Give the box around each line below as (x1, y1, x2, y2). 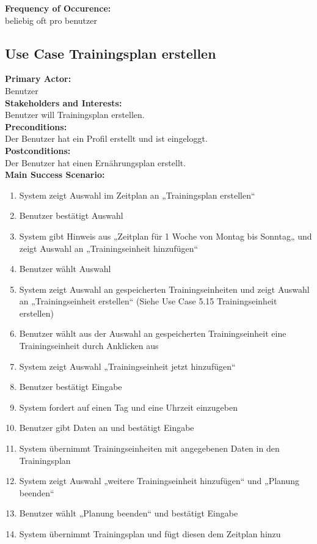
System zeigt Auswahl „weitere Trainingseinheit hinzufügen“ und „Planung (19, 474, 300, 487)
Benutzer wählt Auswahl (19, 262, 111, 275)
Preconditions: (5, 120, 67, 133)
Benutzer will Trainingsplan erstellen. (5, 108, 145, 121)
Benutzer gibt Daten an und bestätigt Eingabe (19, 421, 194, 434)
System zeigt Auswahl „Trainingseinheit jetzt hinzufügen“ (19, 359, 236, 372)
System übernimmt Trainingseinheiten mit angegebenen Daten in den (19, 442, 280, 455)
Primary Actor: (5, 72, 71, 85)
